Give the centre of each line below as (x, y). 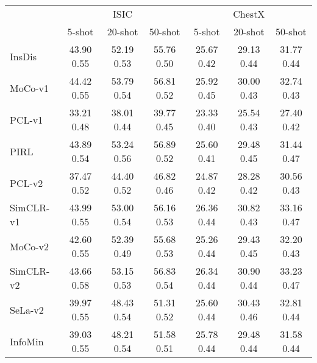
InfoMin (27, 341)
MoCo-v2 (30, 246)
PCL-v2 (27, 183)
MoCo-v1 (30, 88)
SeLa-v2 (27, 309)
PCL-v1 (27, 119)
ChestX (249, 14)
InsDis (23, 56)
